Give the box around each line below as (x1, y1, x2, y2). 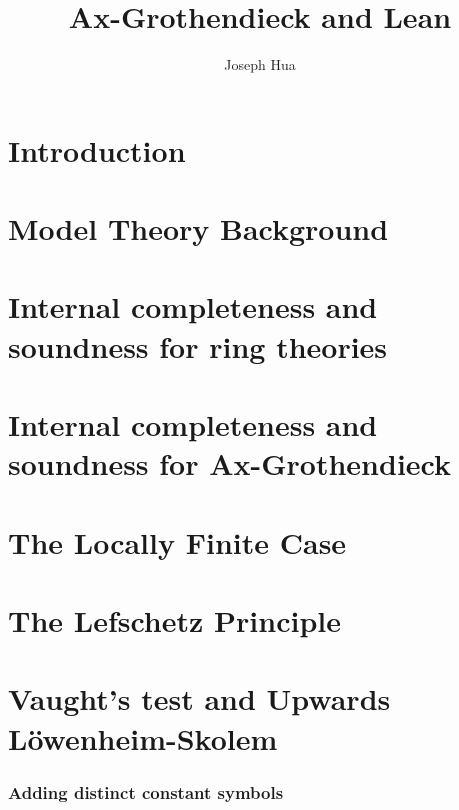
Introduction (8, 129, 186, 170)
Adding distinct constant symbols (8, 779, 284, 804)
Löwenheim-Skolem (8, 717, 278, 758)
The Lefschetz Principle (8, 599, 341, 640)
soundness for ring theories (8, 325, 388, 366)
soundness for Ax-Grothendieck (8, 443, 451, 484)
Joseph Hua (224, 54, 296, 75)
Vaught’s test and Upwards (8, 678, 391, 719)
